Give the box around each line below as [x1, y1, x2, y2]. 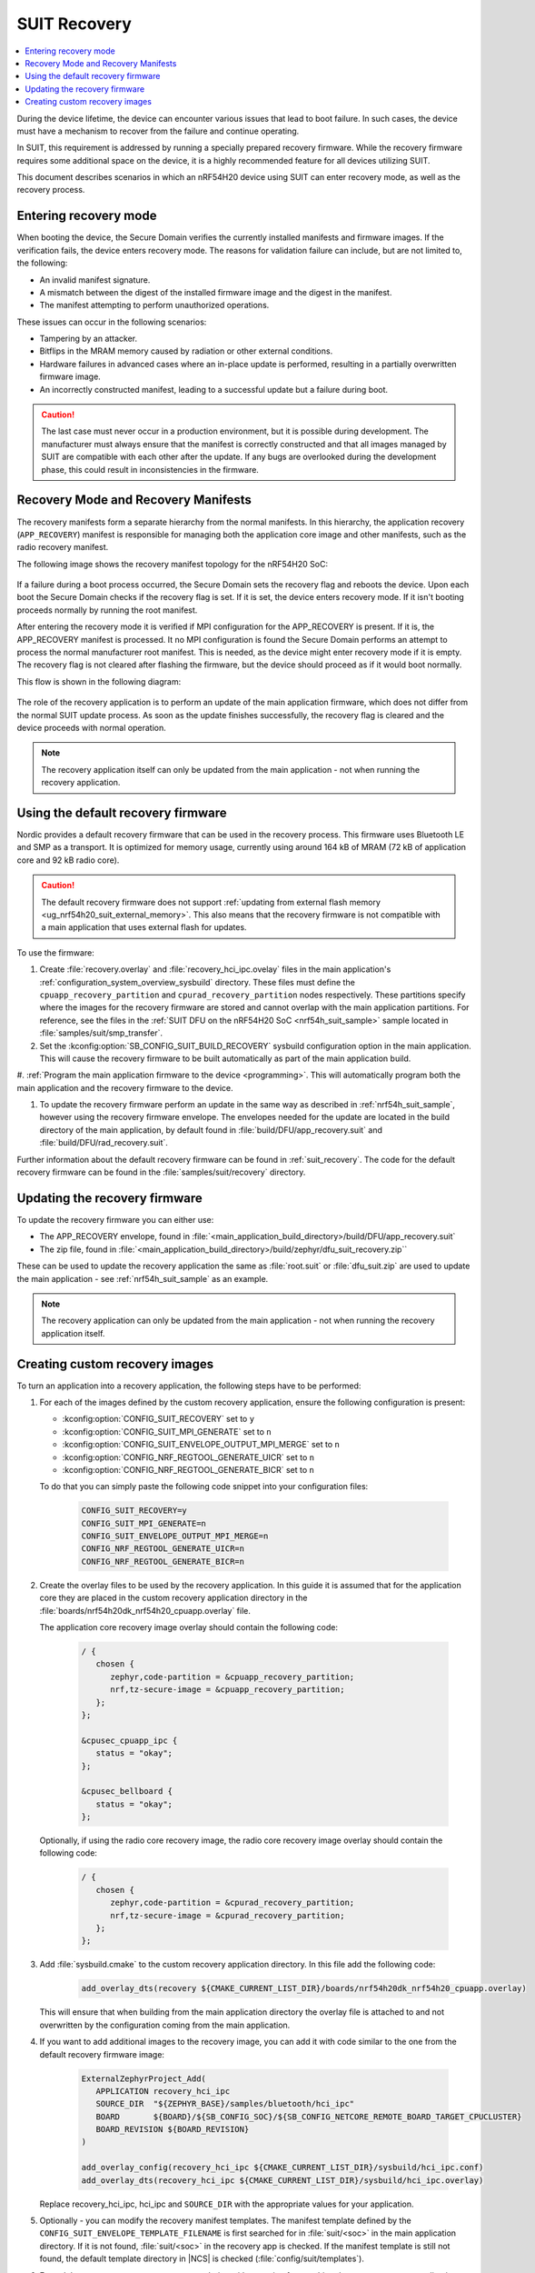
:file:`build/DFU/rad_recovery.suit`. [39, 1137, 168, 1148]
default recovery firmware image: [39, 2048, 165, 2059]
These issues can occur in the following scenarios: [16, 316, 207, 327]
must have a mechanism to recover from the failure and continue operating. [16, 125, 300, 136]
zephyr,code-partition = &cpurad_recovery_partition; [110, 1898, 355, 1908]
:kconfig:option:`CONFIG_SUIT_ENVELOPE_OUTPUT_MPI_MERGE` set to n [62, 1439, 340, 1450]
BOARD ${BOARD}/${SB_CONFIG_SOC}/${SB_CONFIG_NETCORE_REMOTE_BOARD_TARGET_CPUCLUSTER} [95, 2111, 522, 2122]
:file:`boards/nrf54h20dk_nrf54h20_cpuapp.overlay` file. [39, 1605, 252, 1616]
